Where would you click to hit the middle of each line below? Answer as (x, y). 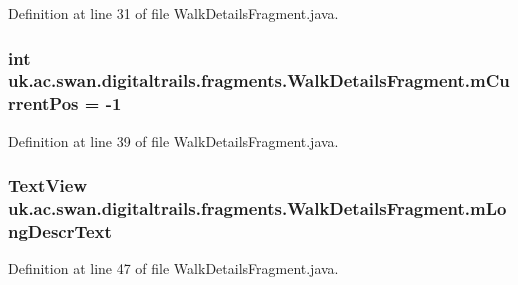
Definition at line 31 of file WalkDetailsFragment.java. (173, 13)
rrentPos (43, 103)
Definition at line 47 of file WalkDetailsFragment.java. (173, 268)
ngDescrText (60, 231)
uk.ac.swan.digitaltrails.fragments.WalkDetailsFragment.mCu (259, 80)
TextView (48, 185)
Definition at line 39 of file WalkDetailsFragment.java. (173, 140)
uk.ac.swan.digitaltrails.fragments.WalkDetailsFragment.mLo (257, 208)
